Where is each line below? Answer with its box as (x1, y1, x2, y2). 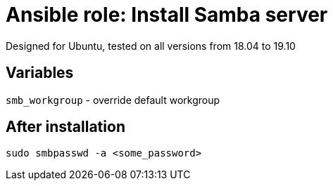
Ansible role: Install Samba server (6, 3, 328, 27)
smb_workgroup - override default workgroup (6, 93, 220, 106)
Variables (6, 64, 74, 82)
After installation (6, 118, 125, 136)
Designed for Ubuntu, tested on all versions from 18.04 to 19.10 (6, 39, 296, 52)
